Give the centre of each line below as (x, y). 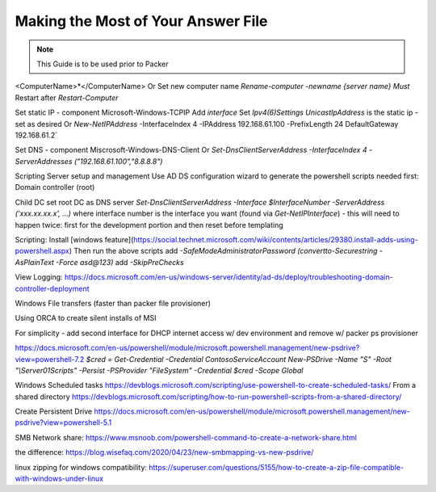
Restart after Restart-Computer (67, 98)
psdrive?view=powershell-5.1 (63, 423)
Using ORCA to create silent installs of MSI (86, 318)
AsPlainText (34, 262)
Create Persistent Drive (54, 411)
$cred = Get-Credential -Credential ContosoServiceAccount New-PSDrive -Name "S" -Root (239, 359)
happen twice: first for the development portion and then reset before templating (149, 225)
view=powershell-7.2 (50, 359)
